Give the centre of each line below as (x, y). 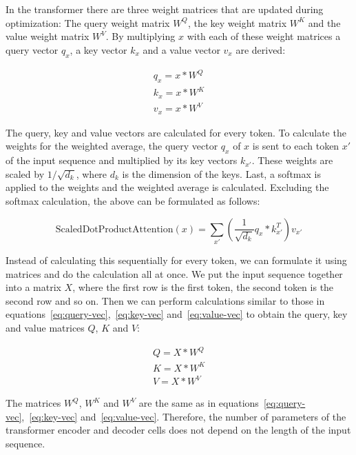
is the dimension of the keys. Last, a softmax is (221, 173)
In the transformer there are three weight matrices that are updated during (165, 9)
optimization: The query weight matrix (88, 22)
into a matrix (33, 287)
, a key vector (98, 49)
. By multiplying (140, 36)
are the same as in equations (199, 403)
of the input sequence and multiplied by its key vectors (122, 160)
